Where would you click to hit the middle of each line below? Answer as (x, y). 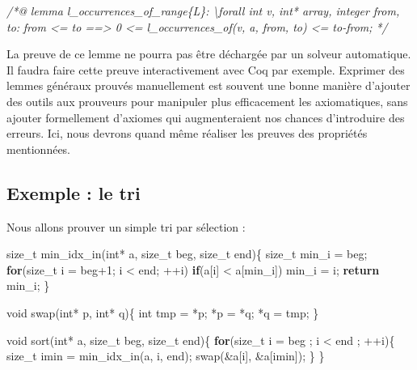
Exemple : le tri (74, 192)
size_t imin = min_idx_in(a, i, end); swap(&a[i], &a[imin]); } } (166, 356)
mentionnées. (39, 149)
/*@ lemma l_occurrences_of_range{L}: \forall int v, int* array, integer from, (203, 11)
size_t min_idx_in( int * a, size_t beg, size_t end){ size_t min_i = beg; (187, 254)
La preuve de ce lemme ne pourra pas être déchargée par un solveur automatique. (209, 54)
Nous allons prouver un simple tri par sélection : (126, 226)
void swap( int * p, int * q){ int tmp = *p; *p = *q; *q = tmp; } (163, 312)
